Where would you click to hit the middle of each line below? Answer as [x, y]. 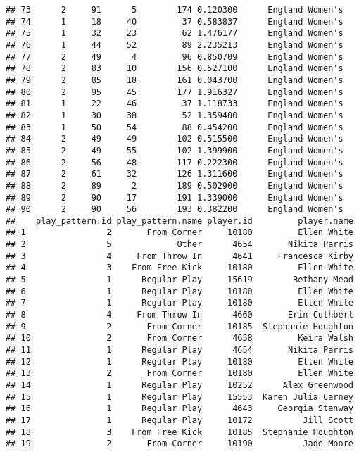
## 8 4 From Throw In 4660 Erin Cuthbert [179, 315]
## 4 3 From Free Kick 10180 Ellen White [179, 268]
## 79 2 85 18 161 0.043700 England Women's [175, 80]
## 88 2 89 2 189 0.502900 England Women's [175, 186]
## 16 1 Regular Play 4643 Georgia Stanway [179, 409]
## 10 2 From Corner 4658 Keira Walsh [179, 338]
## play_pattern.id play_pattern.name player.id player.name [179, 221]
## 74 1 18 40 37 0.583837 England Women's [175, 21]
